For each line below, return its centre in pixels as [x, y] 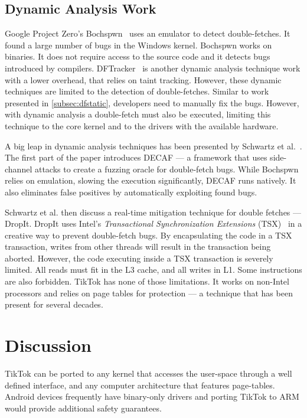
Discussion [48, 345]
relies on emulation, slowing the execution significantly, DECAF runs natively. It [151, 180]
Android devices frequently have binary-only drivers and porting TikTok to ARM [152, 396]
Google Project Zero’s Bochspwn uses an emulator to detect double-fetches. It [148, 33]
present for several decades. [54, 304]
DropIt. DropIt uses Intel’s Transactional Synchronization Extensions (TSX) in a [153, 223]
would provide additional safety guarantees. [83, 408]
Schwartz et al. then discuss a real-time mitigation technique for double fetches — [153, 212]
